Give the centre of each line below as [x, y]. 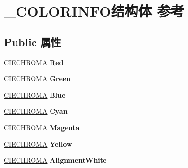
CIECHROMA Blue [35, 94]
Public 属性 [33, 42]
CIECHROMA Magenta [42, 127]
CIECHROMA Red [34, 62]
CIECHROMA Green [37, 78]
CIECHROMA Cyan [36, 111]
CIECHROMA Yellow [38, 143]
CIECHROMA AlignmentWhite [55, 160]
